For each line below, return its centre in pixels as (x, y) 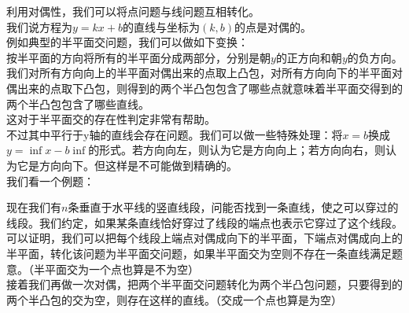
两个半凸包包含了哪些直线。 (78, 103)
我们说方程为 (39, 26)
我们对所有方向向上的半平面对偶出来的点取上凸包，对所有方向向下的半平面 (199, 73)
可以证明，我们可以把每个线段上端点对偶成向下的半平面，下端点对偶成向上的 (204, 238)
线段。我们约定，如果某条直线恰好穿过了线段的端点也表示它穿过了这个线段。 (204, 222)
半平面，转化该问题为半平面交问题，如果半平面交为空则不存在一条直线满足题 (204, 253)
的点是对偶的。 (273, 26)
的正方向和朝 (309, 57)
